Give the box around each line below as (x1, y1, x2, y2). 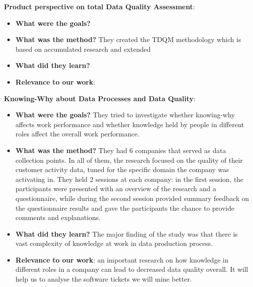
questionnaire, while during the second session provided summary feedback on (15, 193, 249, 203)
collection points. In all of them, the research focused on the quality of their (15, 155, 243, 165)
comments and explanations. (15, 212, 101, 222)
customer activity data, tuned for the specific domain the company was (15, 164, 229, 175)
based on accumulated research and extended (15, 44, 151, 54)
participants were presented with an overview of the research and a (15, 183, 216, 194)
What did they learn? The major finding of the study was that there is (15, 228, 238, 239)
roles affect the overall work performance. (15, 129, 139, 139)
